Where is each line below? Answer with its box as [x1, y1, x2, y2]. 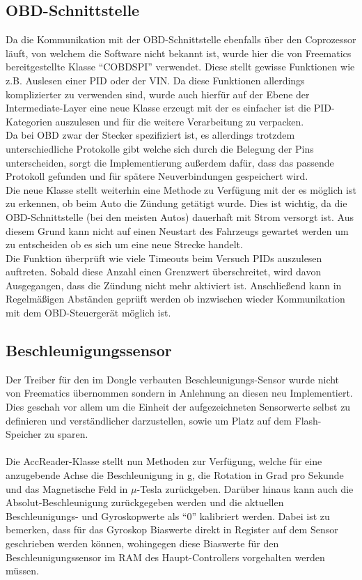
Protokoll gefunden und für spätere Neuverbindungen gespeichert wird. [6, 169, 308, 183]
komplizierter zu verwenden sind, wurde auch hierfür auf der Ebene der [6, 86, 310, 101]
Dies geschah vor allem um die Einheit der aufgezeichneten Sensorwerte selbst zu [6, 399, 351, 414]
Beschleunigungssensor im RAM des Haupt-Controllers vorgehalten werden [6, 549, 325, 564]
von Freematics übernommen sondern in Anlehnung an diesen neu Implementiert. [6, 386, 353, 400]
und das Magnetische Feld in [6, 481, 128, 496]
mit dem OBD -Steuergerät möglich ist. [6, 305, 171, 320]
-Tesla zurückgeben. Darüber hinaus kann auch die [136, 481, 354, 496]
